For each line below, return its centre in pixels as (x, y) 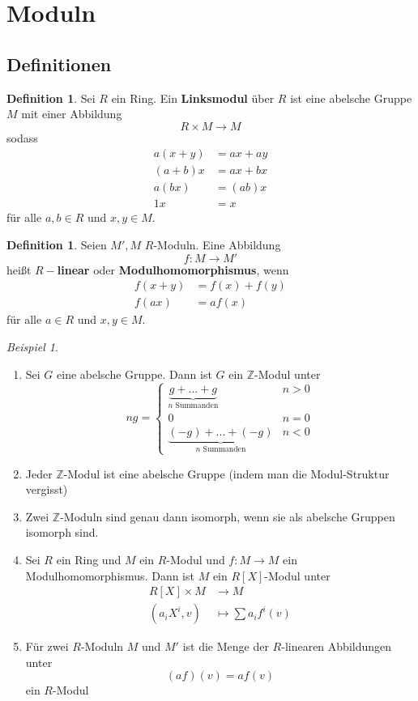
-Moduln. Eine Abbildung (217, 245)
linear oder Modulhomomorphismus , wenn (173, 269)
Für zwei (47, 646)
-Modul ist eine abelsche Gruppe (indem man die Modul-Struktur (226, 473)
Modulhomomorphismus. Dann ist (110, 575)
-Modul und (196, 559)
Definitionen (59, 64)
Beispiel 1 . (32, 346)
